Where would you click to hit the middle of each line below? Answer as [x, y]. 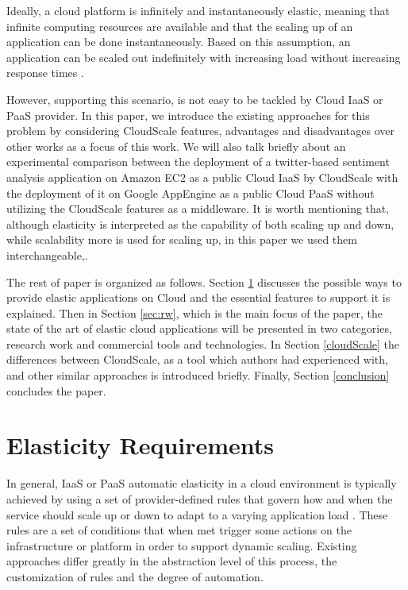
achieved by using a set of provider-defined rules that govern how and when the [200, 498]
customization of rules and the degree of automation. [135, 576]
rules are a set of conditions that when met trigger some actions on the [179, 530]
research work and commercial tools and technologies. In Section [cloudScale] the [203, 343]
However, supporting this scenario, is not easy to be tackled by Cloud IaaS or [195, 99]
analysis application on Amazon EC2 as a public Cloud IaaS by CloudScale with [202, 177]
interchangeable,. [47, 255]
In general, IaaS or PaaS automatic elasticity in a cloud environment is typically [202, 483]
